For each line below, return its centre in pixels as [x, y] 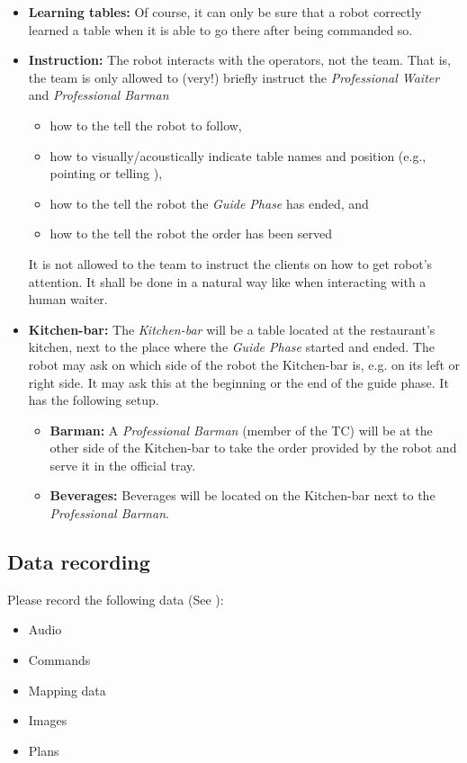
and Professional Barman [99, 95]
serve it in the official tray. [123, 465]
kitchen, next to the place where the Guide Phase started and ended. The [231, 347]
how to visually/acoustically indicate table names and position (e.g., [238, 155]
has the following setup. [94, 400]
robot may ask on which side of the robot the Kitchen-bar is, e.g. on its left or [244, 364]
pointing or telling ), [106, 173]
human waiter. [68, 299]
